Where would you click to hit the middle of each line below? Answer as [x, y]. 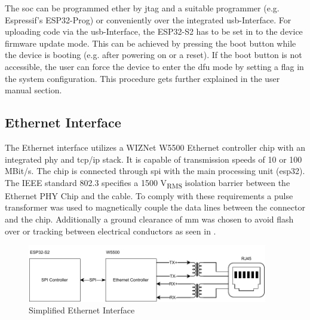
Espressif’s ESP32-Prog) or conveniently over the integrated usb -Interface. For [148, 19]
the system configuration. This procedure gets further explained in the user [142, 78]
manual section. [33, 90]
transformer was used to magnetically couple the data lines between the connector [155, 207]
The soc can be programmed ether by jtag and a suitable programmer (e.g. [142, 8]
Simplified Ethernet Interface [82, 310]
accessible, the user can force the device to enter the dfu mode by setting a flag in [154, 66]
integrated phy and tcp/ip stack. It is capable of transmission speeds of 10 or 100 [154, 159]
